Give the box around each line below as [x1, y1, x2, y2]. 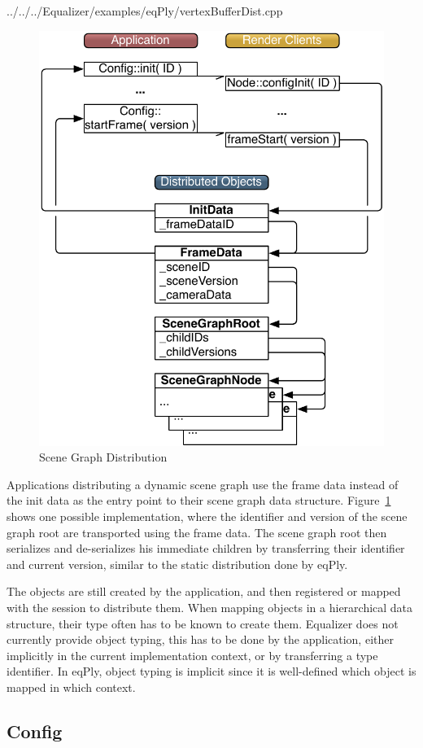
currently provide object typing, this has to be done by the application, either [7, 631, 394, 648]
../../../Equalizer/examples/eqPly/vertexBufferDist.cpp [7, 2, 283, 19]
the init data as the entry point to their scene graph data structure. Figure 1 [7, 492, 391, 509]
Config [7, 718, 63, 743]
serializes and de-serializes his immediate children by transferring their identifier [7, 540, 405, 557]
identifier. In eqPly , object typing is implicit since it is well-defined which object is [7, 663, 416, 680]
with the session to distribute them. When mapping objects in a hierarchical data [7, 599, 413, 616]
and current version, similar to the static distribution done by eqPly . [7, 555, 348, 572]
